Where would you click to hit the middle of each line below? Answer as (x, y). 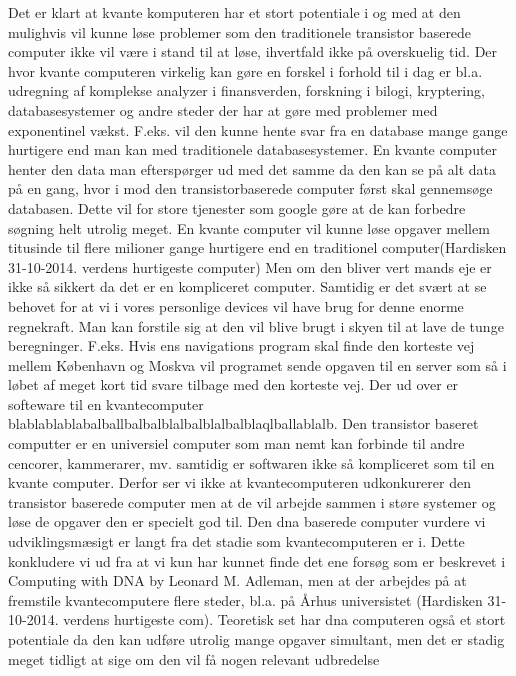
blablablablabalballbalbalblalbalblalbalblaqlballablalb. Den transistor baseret (243, 423)
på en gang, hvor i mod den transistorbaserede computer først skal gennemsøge (250, 188)
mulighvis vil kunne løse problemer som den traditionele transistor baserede (240, 31)
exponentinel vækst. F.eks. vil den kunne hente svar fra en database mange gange (258, 129)
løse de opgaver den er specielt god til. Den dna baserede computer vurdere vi (247, 521)
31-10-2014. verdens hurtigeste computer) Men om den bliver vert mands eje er (250, 266)
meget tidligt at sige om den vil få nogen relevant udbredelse (194, 658)
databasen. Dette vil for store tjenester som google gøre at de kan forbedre (237, 207)
